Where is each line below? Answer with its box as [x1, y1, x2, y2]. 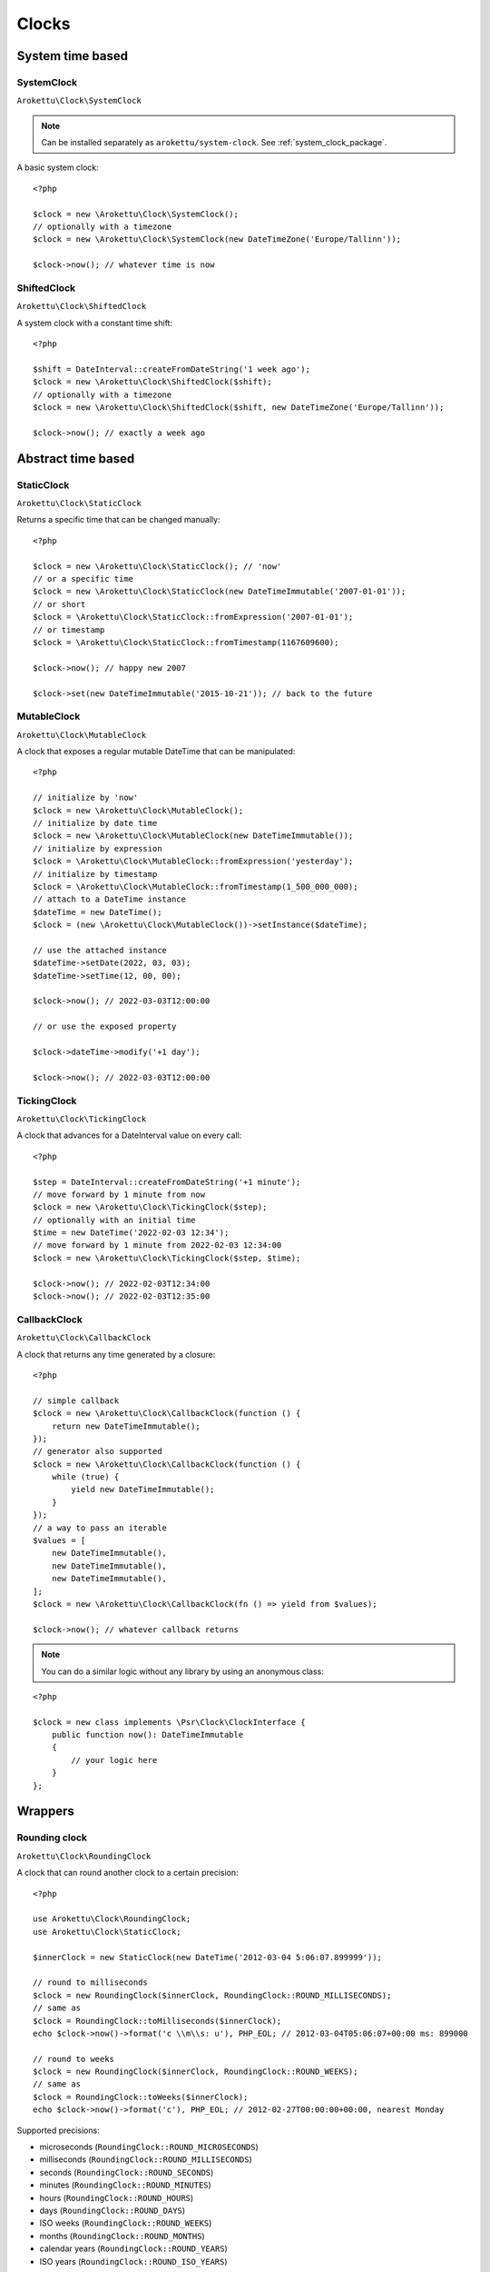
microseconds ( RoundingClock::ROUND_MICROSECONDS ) [39, 2141, 259, 2153]
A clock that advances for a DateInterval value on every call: [16, 1130, 242, 1141]
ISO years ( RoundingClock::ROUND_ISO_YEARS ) [39, 2256, 228, 2267]
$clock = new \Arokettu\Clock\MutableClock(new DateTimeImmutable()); [33, 831, 354, 841]
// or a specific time [33, 573, 134, 583]
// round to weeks [33, 2054, 115, 2064]
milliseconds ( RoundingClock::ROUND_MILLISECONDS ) [39, 2154, 253, 2165]
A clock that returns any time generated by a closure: [16, 1349, 216, 1360]
